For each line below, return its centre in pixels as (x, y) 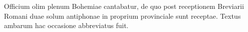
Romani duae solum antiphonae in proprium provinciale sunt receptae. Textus (123, 16)
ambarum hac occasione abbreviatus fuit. (66, 25)
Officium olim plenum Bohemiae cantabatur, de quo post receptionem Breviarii (124, 6)
